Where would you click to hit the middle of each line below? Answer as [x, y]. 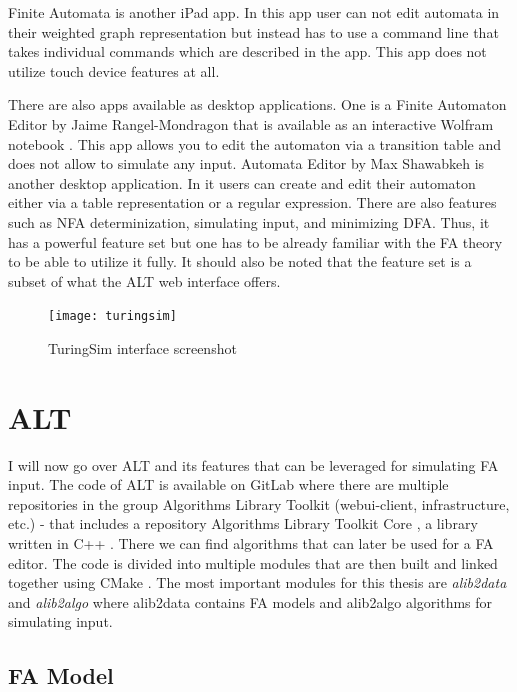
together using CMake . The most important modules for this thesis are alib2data [257, 582]
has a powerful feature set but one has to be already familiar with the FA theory [255, 241]
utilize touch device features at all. [114, 70]
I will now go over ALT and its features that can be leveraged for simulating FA [253, 464]
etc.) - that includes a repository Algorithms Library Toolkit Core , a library [243, 523]
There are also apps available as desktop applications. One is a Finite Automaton [257, 104]
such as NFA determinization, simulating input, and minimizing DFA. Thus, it [249, 221]
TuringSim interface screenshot [142, 347]
